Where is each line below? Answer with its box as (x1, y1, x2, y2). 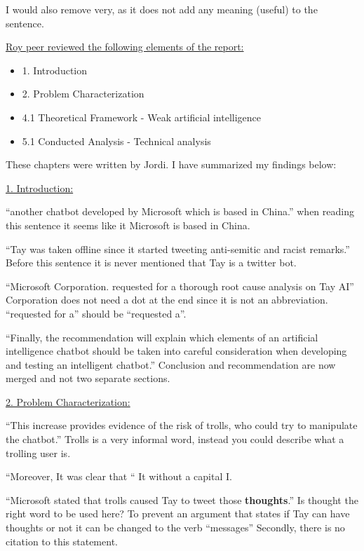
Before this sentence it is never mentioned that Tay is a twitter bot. (6, 255, 297, 270)
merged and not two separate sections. (6, 371, 170, 386)
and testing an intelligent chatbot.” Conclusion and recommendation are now (6, 357, 336, 372)
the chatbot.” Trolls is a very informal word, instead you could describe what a (6, 432, 344, 447)
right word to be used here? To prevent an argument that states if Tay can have (6, 506, 350, 521)
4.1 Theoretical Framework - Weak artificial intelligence (22, 109, 262, 124)
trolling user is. (6, 445, 71, 460)
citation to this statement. (6, 533, 118, 548)
